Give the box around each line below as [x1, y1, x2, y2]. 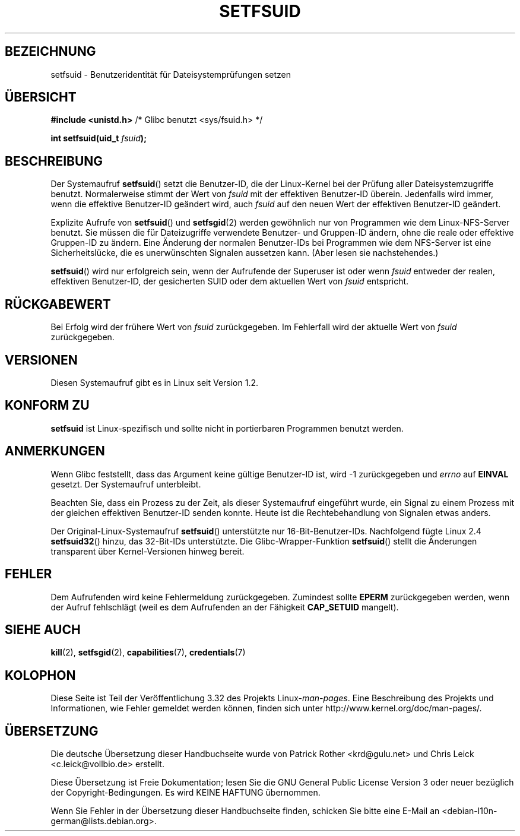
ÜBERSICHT [5, 90, 77, 105]
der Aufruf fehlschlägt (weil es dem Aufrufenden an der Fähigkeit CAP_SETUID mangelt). [50, 601, 399, 612]
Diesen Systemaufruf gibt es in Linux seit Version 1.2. [50, 377, 259, 388]
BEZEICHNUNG [5, 44, 96, 59]
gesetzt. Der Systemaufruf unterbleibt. [50, 479, 201, 489]
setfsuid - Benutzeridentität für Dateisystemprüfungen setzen [50, 69, 291, 80]
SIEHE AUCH [5, 622, 81, 637]
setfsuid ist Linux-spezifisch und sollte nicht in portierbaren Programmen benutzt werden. [50, 423, 404, 433]
